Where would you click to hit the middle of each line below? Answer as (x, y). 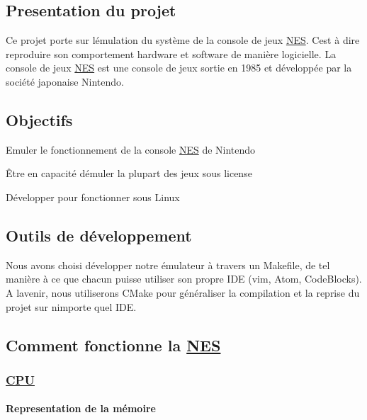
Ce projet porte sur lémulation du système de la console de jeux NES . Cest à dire (183, 40)
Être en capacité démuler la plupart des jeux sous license (129, 173)
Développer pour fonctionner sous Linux (93, 197)
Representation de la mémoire (81, 408)
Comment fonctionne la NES (113, 345)
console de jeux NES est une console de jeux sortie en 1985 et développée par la (179, 68)
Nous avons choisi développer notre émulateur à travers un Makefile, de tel (168, 265)
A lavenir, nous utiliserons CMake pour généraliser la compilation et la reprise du (183, 292)
